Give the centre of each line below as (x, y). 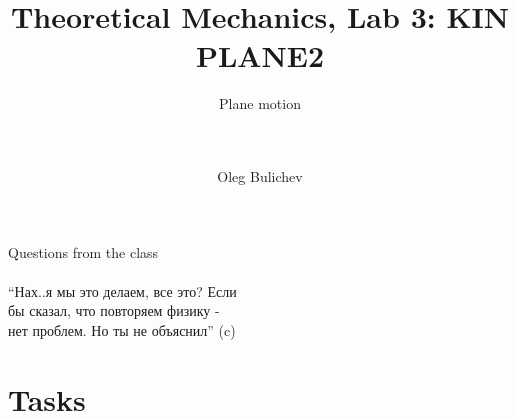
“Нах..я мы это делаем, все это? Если (122, 290)
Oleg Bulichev (260, 176)
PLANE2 (260, 55)
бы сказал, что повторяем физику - (114, 310)
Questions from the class (83, 251)
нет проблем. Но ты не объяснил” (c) (122, 330)
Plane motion (260, 103)
